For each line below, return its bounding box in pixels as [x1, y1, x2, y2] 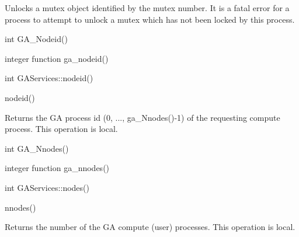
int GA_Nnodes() [5, 142, 69, 154]
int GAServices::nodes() [5, 181, 89, 193]
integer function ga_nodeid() [5, 52, 109, 64]
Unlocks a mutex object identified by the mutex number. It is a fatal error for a [5, 2, 290, 13]
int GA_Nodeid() [5, 33, 68, 45]
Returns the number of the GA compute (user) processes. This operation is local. [5, 221, 295, 233]
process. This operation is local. [5, 123, 118, 135]
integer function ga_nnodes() [5, 162, 110, 174]
